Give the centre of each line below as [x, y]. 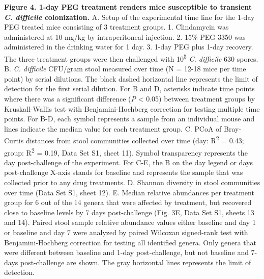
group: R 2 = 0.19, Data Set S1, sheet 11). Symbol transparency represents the [126, 151]
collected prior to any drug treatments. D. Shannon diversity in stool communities [132, 182]
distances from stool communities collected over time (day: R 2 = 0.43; [135, 140]
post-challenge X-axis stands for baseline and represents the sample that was [124, 172]
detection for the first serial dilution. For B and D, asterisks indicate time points [129, 88]
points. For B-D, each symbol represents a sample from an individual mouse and [129, 119]
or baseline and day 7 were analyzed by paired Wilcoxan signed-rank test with [126, 232]
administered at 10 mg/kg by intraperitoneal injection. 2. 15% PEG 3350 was [125, 36]
